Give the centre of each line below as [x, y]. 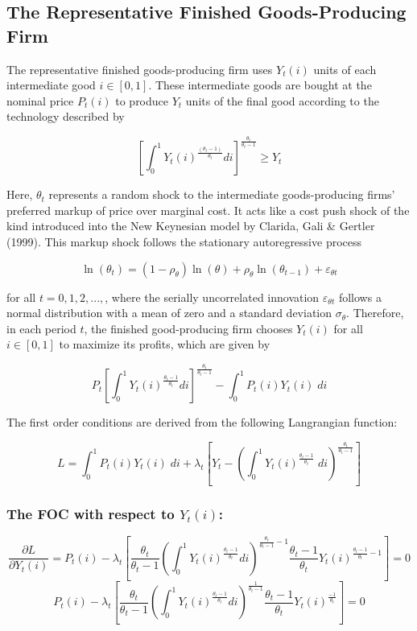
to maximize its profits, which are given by [165, 344]
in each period [41, 328]
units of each [345, 69]
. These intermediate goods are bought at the [260, 85]
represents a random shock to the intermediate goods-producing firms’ [222, 194]
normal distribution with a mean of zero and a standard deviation [169, 313]
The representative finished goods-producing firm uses [140, 69]
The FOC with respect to [91, 514]
